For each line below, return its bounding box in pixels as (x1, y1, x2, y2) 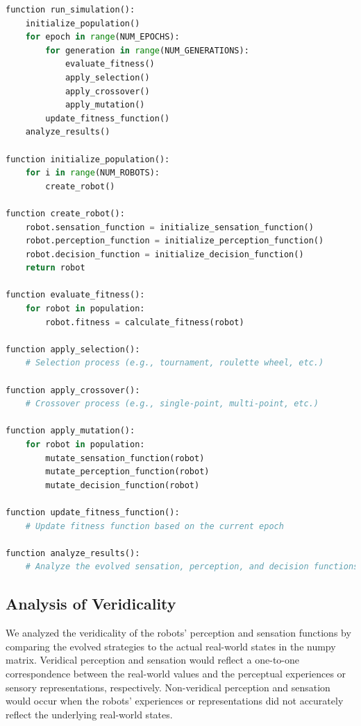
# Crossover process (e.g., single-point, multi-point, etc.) (25, 399, 319, 409)
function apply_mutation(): (6, 426, 135, 436)
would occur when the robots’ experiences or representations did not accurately (6, 693, 344, 708)
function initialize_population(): (6, 154, 170, 164)
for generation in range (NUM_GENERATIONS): (45, 45, 249, 55)
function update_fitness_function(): (6, 507, 180, 517)
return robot (25, 263, 85, 273)
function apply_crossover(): (6, 385, 140, 395)
